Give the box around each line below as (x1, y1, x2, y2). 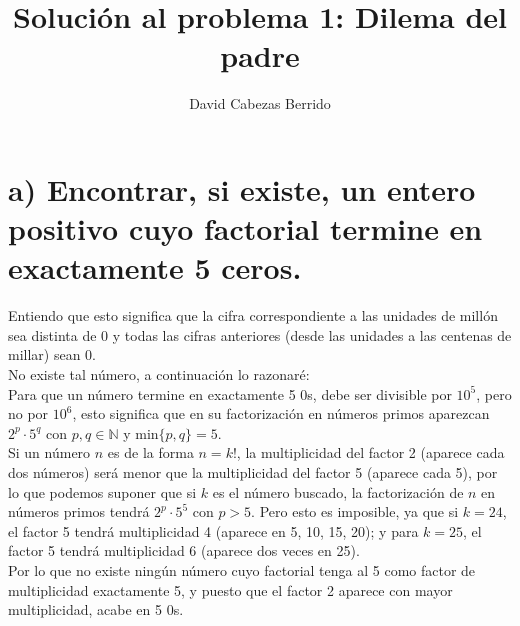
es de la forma (107, 442, 194, 463)
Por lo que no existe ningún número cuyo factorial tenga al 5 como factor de (8, 559, 476, 580)
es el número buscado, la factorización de (212, 481, 464, 502)
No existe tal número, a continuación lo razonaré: (8, 364, 310, 384)
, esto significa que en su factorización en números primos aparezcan (72, 403, 490, 424)
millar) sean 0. (8, 344, 97, 365)
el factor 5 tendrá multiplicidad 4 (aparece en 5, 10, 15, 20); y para (8, 520, 419, 541)
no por (8, 403, 49, 424)
